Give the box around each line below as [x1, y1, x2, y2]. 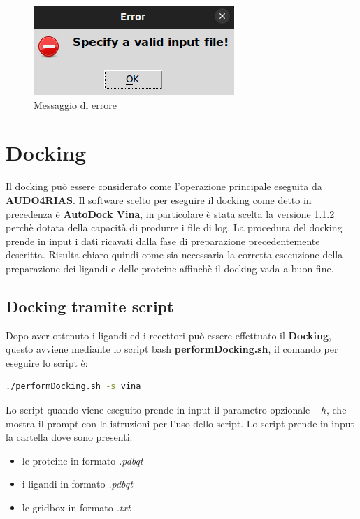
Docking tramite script [6, 295, 174, 316]
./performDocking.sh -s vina [6, 381, 141, 392]
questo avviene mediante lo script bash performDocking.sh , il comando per [6, 342, 338, 356]
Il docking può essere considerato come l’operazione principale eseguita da [6, 179, 322, 193]
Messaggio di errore [34, 97, 117, 112]
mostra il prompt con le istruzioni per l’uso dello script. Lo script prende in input [6, 416, 355, 430]
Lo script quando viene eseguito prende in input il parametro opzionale [6, 402, 310, 417]
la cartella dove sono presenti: [6, 430, 133, 444]
